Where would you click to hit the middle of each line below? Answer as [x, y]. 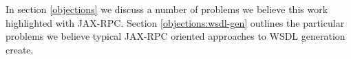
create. [20, 49]
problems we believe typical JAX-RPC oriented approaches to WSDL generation [175, 36]
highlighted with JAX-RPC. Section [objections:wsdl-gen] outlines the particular [175, 22]
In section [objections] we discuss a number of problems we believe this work [167, 9]
